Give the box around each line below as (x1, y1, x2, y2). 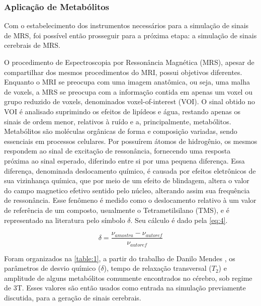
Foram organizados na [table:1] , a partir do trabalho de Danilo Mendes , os (4, 253, 235, 263)
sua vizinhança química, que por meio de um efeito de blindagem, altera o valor (4, 175, 249, 186)
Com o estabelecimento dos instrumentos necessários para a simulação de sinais (4, 20, 249, 31)
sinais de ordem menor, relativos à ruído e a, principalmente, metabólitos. (4, 116, 231, 126)
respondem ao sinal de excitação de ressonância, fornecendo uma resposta (4, 145, 231, 156)
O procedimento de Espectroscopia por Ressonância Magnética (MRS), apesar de (4, 57, 254, 67)
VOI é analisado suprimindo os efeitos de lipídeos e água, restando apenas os (4, 106, 241, 116)
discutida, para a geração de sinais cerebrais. (4, 292, 141, 302)
